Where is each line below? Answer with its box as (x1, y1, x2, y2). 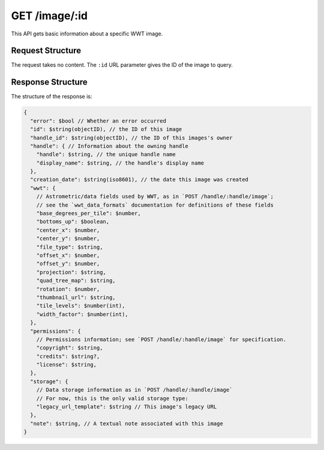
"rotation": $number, (36, 285, 100, 293)
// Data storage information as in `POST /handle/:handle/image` (36, 386, 233, 394)
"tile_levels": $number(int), (36, 302, 125, 309)
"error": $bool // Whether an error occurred (30, 117, 166, 124)
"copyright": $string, (36, 344, 103, 351)
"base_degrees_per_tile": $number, (36, 210, 141, 217)
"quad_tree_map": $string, (36, 277, 116, 284)
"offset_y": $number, (36, 260, 100, 267)
